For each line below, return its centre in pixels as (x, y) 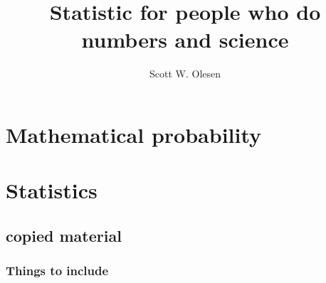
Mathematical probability (134, 134)
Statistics (52, 190)
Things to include (57, 271)
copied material (64, 235)
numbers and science (185, 39)
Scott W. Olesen (185, 74)
